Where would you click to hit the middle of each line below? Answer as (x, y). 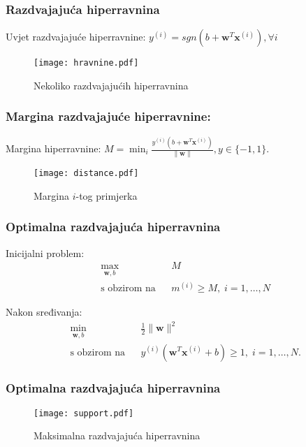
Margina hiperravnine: (53, 148)
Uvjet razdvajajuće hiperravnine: (76, 37)
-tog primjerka (107, 195)
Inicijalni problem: (45, 252)
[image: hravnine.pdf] (86, 63)
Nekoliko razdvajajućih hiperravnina (111, 85)
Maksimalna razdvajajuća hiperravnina (117, 435)
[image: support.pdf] (84, 413)
